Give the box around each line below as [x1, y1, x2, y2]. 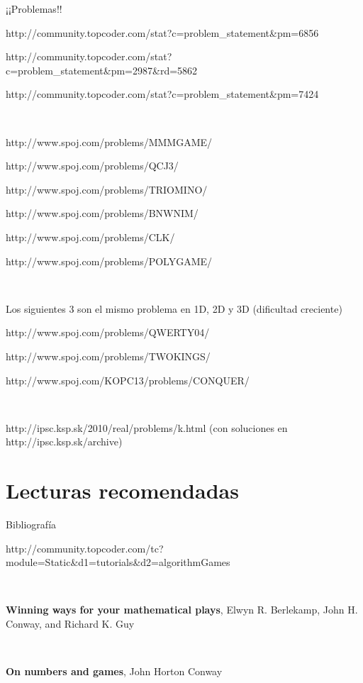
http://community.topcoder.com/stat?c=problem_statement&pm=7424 [6, 87, 319, 101]
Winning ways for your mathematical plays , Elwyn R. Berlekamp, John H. [6, 602, 358, 617]
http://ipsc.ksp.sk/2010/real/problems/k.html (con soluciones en [6, 420, 288, 435]
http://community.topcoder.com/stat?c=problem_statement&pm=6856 [6, 25, 319, 40]
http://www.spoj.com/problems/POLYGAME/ [6, 253, 213, 268]
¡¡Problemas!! [6, 1, 62, 16]
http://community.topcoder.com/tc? [6, 540, 164, 555]
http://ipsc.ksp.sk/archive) [6, 434, 123, 449]
